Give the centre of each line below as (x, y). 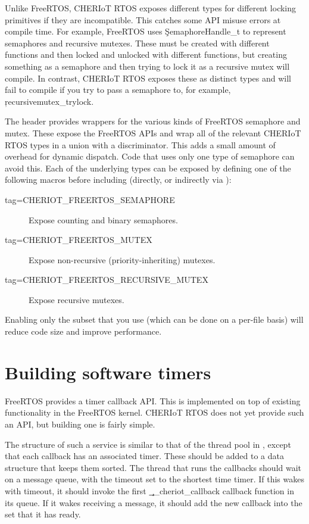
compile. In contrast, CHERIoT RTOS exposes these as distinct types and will (148, 78)
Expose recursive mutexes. (77, 299)
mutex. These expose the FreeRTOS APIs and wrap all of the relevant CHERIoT (153, 132)
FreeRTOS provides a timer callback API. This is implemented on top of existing (153, 400)
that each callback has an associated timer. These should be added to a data (144, 456)
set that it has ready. (43, 514)
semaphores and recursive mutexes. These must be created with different (137, 43)
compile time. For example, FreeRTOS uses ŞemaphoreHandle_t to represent (146, 31)
